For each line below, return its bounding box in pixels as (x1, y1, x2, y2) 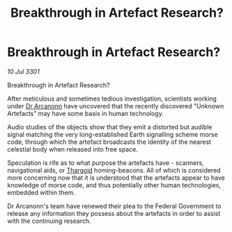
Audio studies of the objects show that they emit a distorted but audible (7, 122, 212, 131)
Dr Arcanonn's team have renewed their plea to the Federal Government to (7, 201, 222, 210)
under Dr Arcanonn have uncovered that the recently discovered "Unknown (7, 101, 224, 110)
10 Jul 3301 (7, 67, 40, 75)
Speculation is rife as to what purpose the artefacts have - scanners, (7, 159, 204, 167)
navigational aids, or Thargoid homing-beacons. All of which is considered (7, 166, 221, 174)
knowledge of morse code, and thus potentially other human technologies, (7, 180, 222, 189)
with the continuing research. (7, 217, 92, 225)
